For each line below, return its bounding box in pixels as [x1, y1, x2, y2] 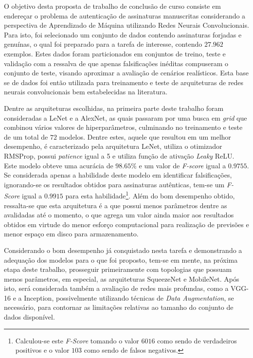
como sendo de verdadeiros [157, 335, 237, 345]
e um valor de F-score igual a [139, 160, 226, 170]
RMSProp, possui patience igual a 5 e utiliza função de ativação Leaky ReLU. [4, 150, 235, 161]
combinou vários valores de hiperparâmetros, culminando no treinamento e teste [4, 122, 243, 132]
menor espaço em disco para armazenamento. [4, 229, 139, 239]
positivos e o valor [15, 345, 70, 355]
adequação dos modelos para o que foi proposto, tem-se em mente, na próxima [4, 254, 238, 265]
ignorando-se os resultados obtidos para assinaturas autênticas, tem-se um [4, 179, 225, 189]
